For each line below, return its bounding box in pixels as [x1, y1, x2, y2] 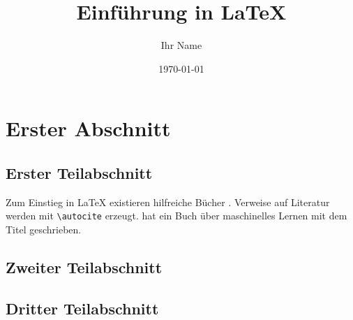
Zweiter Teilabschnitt [6, 256, 163, 277]
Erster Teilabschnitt [6, 161, 153, 183]
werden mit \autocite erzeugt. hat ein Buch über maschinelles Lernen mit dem [6, 208, 347, 223]
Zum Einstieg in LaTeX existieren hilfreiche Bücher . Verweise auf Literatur [6, 194, 330, 209]
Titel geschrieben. [6, 221, 82, 236]
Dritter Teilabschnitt [6, 297, 159, 319]
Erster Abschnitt [6, 114, 171, 143]
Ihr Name [160, 38, 202, 52]
